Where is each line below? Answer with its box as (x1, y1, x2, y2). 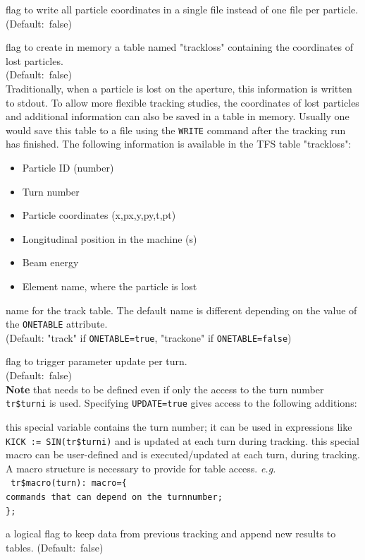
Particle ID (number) (22, 160, 114, 174)
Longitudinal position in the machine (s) (22, 231, 197, 246)
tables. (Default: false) (6, 540, 104, 554)
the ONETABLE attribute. (6, 316, 108, 331)
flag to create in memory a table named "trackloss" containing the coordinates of (6, 40, 354, 54)
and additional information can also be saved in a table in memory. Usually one (6, 109, 349, 124)
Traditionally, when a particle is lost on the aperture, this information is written (6, 81, 352, 95)
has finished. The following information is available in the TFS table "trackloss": (6, 136, 352, 151)
